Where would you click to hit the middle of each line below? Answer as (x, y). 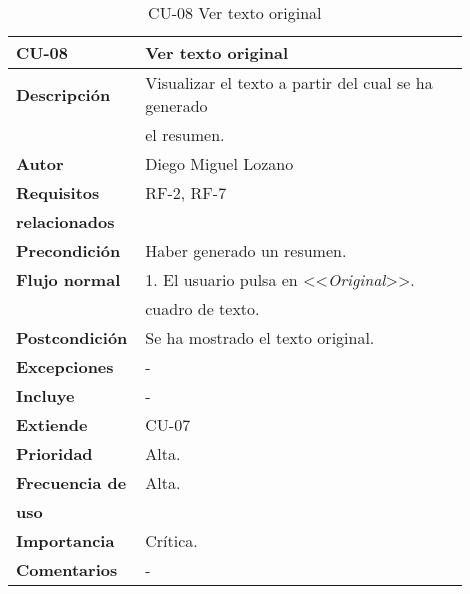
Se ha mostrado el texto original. (260, 337)
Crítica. (171, 540)
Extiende (52, 424)
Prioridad (54, 453)
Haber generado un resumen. (246, 250)
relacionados (65, 221)
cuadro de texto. (202, 308)
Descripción (63, 94)
